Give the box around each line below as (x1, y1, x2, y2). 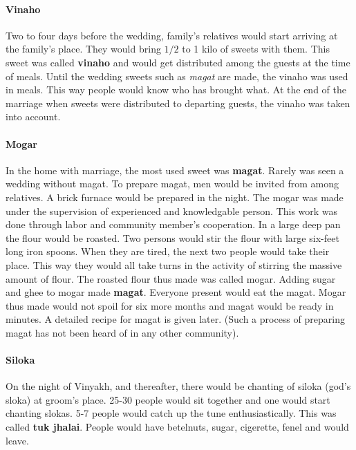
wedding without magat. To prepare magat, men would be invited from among (6, 176, 339, 191)
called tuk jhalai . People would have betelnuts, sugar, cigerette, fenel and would (6, 420, 349, 434)
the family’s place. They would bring (6, 41, 161, 56)
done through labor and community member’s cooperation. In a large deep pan (6, 217, 341, 232)
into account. (6, 109, 61, 124)
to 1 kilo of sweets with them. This (182, 41, 330, 56)
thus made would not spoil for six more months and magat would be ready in (6, 298, 334, 312)
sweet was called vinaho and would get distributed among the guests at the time (6, 55, 350, 69)
